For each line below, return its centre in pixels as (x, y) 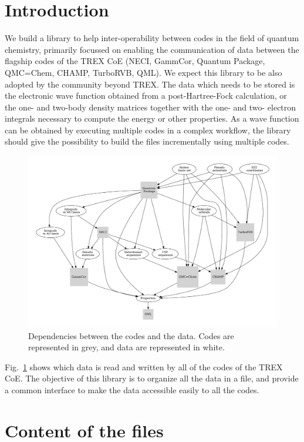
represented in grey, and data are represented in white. (126, 347)
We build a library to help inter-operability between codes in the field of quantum (152, 38)
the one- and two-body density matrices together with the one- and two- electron (151, 107)
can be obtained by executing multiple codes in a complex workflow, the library (148, 130)
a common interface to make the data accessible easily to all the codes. (132, 389)
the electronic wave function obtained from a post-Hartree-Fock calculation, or (146, 96)
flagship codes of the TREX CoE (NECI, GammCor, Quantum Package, (135, 61)
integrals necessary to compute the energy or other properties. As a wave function (152, 118)
